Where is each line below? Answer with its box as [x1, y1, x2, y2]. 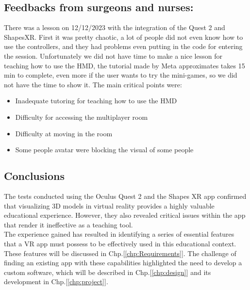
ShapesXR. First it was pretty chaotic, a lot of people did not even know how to [4, 32, 243, 42]
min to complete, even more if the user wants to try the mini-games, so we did [4, 70, 237, 80]
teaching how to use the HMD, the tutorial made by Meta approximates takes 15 [4, 60, 245, 70]
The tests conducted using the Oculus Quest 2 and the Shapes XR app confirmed [4, 191, 247, 201]
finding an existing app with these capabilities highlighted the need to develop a [4, 258, 242, 268]
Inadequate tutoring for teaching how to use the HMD [15, 96, 177, 106]
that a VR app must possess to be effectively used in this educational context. [4, 238, 236, 248]
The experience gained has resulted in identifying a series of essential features [4, 229, 234, 239]
